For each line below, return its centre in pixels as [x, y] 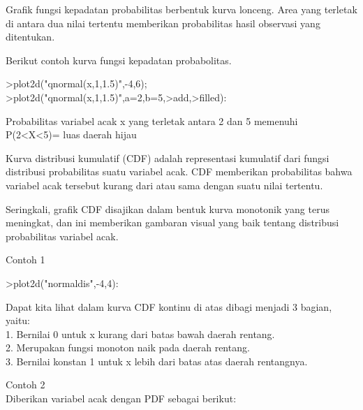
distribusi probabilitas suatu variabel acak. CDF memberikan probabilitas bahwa [179, 171]
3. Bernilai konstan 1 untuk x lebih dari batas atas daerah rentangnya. [157, 361]
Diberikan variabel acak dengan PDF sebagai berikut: [121, 398]
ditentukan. [30, 37]
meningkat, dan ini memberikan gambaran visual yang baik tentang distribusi [172, 222]
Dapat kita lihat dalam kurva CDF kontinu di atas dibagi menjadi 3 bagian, [169, 306]
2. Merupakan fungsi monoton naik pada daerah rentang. [128, 347]
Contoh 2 [25, 385]
